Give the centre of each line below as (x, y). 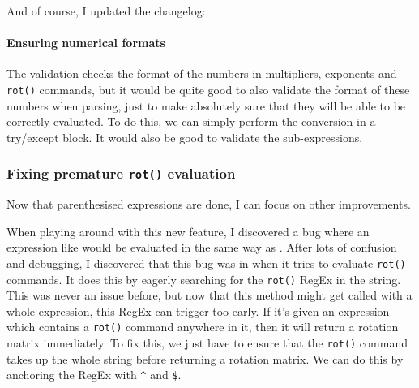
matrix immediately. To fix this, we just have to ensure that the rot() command (207, 343)
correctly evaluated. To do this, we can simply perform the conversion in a (191, 121)
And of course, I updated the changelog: (106, 11)
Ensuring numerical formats (86, 43)
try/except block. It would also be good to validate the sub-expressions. (185, 137)
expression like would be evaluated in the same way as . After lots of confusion (202, 247)
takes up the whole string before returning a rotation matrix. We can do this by (205, 358)
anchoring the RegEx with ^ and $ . (94, 375)
